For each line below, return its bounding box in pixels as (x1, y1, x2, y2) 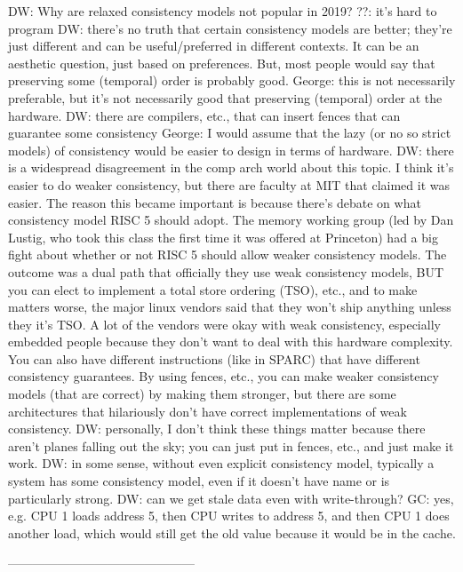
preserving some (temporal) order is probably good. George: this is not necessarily (8, 71, 456, 90)
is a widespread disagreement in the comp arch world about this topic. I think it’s (8, 158, 454, 177)
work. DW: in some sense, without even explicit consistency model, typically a (8, 454, 435, 473)
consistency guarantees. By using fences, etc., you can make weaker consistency (8, 367, 439, 385)
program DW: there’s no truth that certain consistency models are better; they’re (8, 19, 452, 37)
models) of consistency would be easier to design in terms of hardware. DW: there (8, 140, 454, 159)
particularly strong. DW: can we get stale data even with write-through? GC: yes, (8, 489, 454, 507)
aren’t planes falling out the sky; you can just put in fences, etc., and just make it (8, 436, 454, 455)
